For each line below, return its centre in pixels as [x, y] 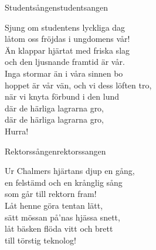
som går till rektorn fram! [51, 194]
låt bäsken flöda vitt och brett [59, 228]
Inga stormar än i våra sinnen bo [64, 73]
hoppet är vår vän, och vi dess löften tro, [78, 85]
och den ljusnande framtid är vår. [65, 62]
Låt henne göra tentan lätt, [54, 205]
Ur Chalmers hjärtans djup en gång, [70, 171]
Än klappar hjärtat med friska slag [67, 50]
